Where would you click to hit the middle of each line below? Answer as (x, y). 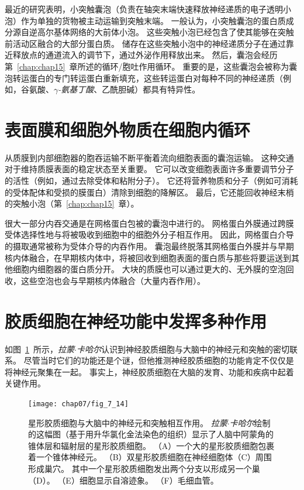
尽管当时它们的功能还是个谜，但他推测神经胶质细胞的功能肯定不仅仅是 (159, 360)
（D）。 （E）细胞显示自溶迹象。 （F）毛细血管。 (123, 480)
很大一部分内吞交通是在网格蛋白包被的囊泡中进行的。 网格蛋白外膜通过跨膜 (149, 223)
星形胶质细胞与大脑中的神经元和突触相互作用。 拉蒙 (128, 422)
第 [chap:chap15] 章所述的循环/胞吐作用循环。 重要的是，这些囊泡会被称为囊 (151, 66)
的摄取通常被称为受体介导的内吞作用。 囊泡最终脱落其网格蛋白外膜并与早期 (149, 246)
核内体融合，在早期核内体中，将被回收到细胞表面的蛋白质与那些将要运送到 (148, 257)
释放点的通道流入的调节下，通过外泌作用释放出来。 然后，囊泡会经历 (145, 55)
